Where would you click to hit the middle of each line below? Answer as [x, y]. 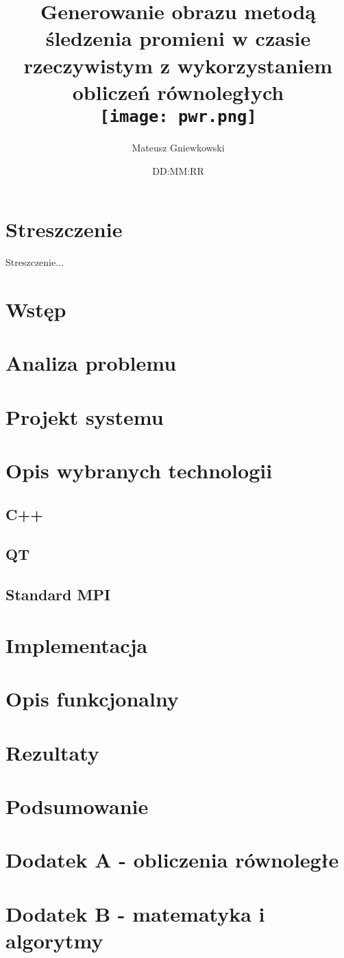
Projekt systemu [85, 416]
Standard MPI [58, 594]
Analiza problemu [91, 363]
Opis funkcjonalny [92, 699]
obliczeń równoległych [178, 91]
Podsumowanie [77, 806]
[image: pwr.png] [178, 116]
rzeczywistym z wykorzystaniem [178, 65]
